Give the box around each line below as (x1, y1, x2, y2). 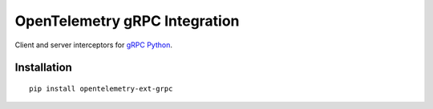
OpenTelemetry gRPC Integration (14, 12, 240, 30)
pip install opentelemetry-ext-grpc (29, 84, 173, 93)
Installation (14, 61, 72, 75)
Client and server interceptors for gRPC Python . (14, 40, 172, 50)
